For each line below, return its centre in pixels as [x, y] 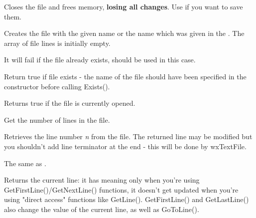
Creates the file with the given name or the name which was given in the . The [124, 33]
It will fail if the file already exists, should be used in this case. [100, 60]
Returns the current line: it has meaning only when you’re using [102, 180]
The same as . [25, 163]
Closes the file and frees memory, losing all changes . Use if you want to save [124, 6]
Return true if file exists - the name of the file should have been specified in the [125, 76]
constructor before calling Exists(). [57, 86]
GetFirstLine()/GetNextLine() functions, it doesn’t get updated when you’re [121, 189]
